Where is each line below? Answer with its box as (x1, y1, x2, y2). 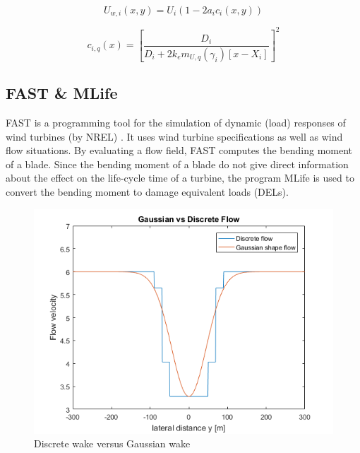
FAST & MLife (6, 82, 118, 104)
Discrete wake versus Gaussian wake (34, 436, 191, 451)
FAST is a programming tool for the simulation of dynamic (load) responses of (6, 115, 346, 130)
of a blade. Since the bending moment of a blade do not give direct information (6, 156, 349, 171)
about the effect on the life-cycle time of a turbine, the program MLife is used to (6, 170, 354, 185)
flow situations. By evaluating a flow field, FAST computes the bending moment (6, 143, 353, 158)
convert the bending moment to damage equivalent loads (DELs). (6, 184, 289, 199)
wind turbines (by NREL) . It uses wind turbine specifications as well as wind (6, 129, 343, 143)
